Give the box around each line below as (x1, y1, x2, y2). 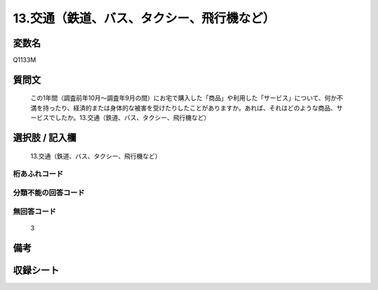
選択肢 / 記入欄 (13, 132, 77, 144)
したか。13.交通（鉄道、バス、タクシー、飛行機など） (55, 113, 210, 122)
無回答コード (13, 207, 57, 216)
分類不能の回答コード (13, 188, 85, 198)
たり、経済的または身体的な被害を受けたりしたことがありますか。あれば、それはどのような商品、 (55, 104, 337, 112)
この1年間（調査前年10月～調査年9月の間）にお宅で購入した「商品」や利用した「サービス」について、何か (30, 94, 337, 102)
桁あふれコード (13, 169, 64, 179)
